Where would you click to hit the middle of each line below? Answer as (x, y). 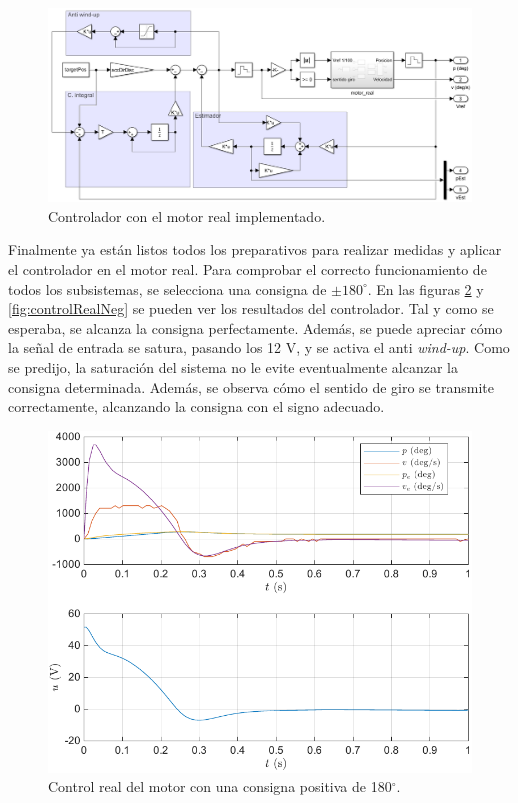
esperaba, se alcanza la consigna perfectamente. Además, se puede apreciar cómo (255, 327)
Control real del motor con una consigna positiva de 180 (220, 786)
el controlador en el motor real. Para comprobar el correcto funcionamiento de (247, 268)
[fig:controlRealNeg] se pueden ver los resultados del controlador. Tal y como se (251, 308)
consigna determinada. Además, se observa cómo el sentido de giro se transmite (251, 386)
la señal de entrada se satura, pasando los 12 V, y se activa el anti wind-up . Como (259, 347)
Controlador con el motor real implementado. (187, 215)
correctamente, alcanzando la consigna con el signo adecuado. (196, 406)
